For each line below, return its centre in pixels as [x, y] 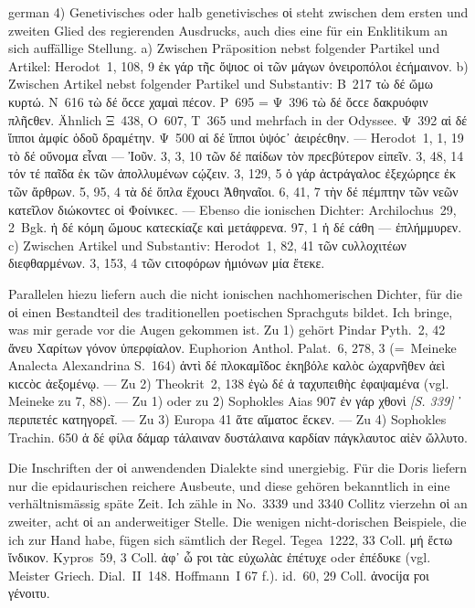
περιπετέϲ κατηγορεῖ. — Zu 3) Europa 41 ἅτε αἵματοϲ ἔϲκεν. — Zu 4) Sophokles [227, 419]
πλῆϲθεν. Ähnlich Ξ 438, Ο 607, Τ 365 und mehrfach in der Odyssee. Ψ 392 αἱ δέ [238, 119]
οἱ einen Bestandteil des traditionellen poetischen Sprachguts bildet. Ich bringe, [231, 311]
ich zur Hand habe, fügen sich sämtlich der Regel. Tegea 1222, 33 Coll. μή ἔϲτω [231, 539]
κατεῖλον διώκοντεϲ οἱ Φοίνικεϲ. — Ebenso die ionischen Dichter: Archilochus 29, [232, 209]
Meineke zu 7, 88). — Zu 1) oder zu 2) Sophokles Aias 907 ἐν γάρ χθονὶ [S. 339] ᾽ [235, 401]
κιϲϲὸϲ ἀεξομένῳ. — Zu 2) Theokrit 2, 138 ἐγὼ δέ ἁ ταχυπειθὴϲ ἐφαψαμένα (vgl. [229, 383]
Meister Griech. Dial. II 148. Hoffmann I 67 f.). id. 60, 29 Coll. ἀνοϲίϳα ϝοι [219, 575]
